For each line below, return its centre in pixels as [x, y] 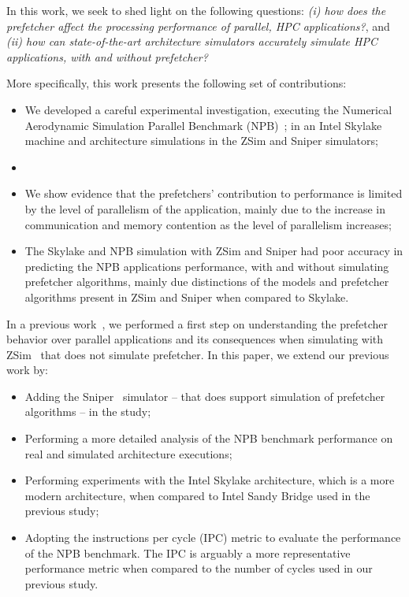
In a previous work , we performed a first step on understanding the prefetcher [197, 323]
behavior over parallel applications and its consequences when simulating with [195, 339]
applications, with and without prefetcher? [107, 56]
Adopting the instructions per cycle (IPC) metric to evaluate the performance [213, 538]
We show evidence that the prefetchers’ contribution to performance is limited [214, 193]
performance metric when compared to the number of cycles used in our [199, 568]
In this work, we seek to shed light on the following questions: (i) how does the [196, 10]
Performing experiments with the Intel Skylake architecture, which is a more [210, 480]
